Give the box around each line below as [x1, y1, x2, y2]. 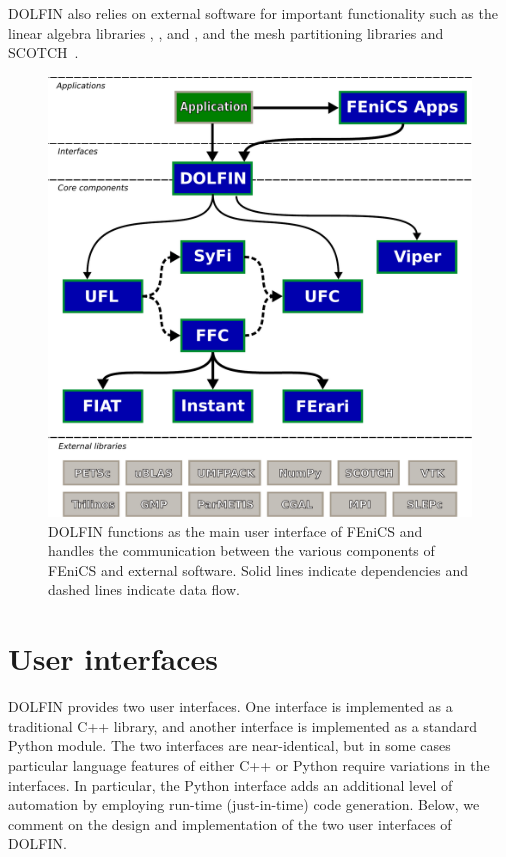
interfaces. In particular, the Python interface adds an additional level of [8, 774, 453, 795]
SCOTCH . [8, 42, 79, 63]
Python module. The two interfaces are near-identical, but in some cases [8, 735, 451, 756]
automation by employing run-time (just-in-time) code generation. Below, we [8, 794, 480, 815]
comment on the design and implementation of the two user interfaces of [8, 813, 452, 834]
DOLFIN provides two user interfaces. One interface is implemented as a [8, 696, 453, 717]
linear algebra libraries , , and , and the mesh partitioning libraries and [8, 22, 444, 43]
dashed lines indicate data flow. [48, 579, 240, 600]
